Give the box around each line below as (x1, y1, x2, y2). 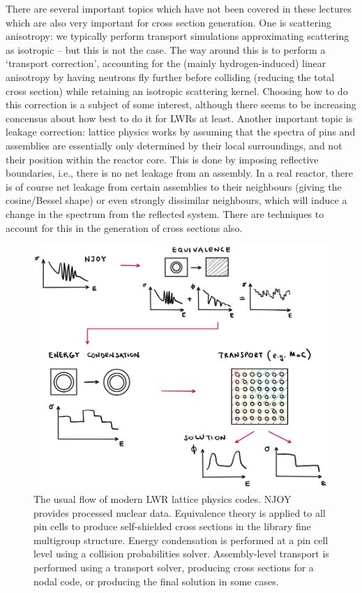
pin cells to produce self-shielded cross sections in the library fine (33, 519, 311, 534)
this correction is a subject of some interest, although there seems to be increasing (6, 97, 356, 112)
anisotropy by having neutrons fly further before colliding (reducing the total (6, 69, 335, 84)
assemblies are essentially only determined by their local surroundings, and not (6, 138, 342, 152)
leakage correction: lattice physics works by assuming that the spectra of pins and (6, 124, 356, 139)
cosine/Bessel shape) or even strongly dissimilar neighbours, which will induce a (6, 193, 347, 207)
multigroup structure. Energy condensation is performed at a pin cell (33, 532, 329, 547)
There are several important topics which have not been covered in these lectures (6, 1, 352, 15)
